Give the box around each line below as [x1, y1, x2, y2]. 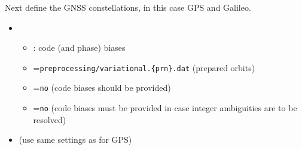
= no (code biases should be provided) [33, 81, 171, 94]
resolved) [33, 113, 66, 125]
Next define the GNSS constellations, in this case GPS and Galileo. [5, 1, 251, 13]
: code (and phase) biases [33, 41, 126, 54]
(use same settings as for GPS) [19, 133, 132, 146]
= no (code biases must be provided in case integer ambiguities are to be [33, 102, 297, 114]
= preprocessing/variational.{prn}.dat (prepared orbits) [33, 61, 255, 74]
